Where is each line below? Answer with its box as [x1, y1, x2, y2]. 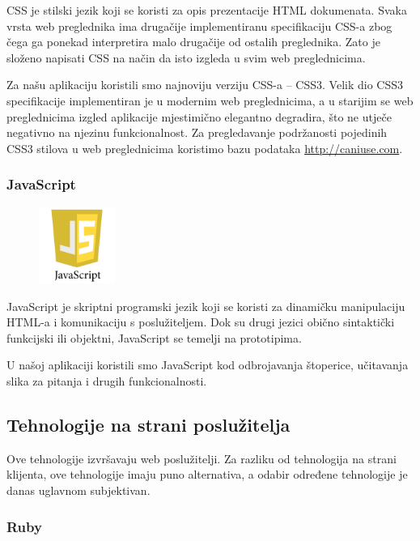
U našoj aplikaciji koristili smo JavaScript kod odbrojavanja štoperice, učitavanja [6, 356, 409, 373]
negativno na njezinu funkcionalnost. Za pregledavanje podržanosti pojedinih [6, 124, 388, 141]
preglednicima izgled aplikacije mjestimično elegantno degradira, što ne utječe [6, 108, 392, 125]
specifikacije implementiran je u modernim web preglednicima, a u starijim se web [6, 92, 414, 109]
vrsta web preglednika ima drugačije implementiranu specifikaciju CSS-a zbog [6, 17, 392, 34]
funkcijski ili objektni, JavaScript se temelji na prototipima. [6, 329, 302, 346]
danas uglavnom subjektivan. [6, 482, 151, 498]
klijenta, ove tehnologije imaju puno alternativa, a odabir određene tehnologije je [6, 466, 408, 483]
